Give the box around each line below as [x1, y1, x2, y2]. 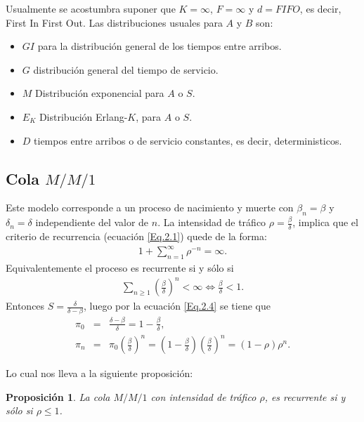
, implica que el [292, 215, 358, 230]
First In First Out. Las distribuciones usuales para [6, 15, 223, 29]
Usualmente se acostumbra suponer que [6, 1, 176, 15]
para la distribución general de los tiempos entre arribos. [37, 39, 282, 53]
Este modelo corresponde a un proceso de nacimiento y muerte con [6, 200, 294, 215]
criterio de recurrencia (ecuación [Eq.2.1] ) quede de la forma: [6, 228, 267, 243]
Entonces [6, 298, 45, 313]
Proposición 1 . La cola [6, 389, 110, 404]
